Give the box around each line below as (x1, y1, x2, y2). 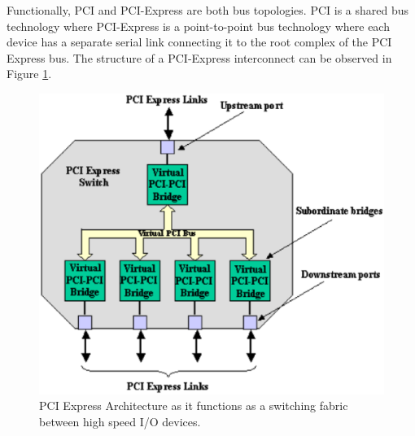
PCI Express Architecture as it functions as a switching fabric (39, 397, 348, 414)
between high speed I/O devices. (39, 412, 201, 429)
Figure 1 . (7, 65, 52, 82)
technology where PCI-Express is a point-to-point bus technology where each (7, 17, 390, 34)
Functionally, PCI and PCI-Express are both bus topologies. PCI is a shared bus (7, 2, 409, 18)
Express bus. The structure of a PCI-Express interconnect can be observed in (7, 49, 392, 66)
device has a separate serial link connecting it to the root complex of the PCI (7, 33, 392, 50)
